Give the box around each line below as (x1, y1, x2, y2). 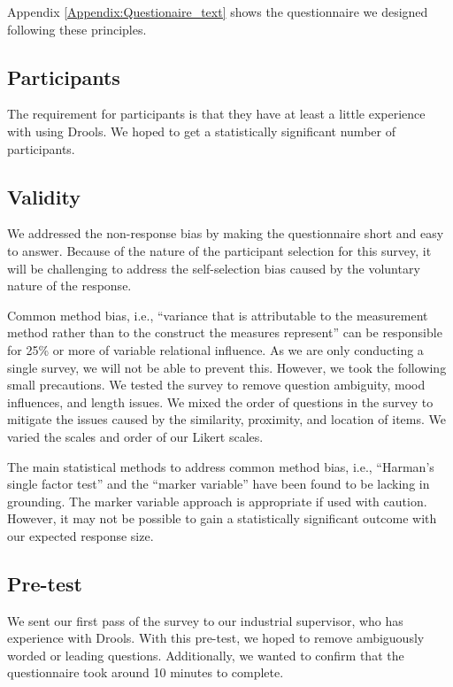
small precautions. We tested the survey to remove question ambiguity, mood (7, 375, 426, 394)
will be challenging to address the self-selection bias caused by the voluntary (7, 259, 420, 277)
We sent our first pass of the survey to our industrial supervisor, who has (7, 611, 403, 629)
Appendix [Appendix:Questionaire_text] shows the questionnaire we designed (7, 3, 428, 20)
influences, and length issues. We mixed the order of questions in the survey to (7, 392, 434, 411)
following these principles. (7, 19, 147, 38)
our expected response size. (7, 526, 154, 544)
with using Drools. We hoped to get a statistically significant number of (7, 121, 395, 140)
